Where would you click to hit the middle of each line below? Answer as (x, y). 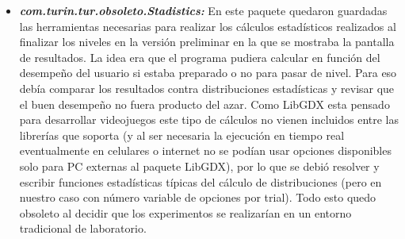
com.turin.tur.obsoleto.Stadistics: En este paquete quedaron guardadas (203, 10)
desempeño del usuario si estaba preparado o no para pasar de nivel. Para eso (208, 73)
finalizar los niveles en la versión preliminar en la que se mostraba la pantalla (207, 42)
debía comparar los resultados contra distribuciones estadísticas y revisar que (207, 88)
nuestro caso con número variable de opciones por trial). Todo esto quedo (198, 197)
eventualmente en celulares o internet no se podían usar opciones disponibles (205, 150)
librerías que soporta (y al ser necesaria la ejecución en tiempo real (182, 135)
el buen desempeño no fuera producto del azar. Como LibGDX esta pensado (204, 104)
